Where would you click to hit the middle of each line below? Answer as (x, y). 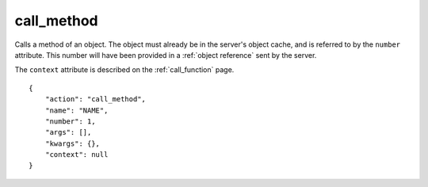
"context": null (76, 155)
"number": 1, (70, 121)
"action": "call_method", (96, 99)
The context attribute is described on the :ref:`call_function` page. (124, 70)
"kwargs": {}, (73, 143)
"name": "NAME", (76, 110)
